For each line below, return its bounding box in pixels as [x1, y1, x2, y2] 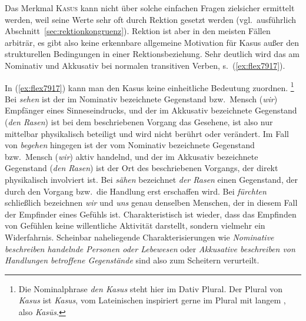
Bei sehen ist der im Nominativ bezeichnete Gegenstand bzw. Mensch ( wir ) [5, 92, 278, 105]
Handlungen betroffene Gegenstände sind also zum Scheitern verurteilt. [5, 254, 260, 266]
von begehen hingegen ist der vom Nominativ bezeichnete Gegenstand [5, 139, 255, 151]
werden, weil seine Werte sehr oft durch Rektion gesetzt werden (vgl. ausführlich [5, 13, 296, 25]
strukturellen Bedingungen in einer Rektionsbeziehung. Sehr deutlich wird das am [5, 48, 300, 60]
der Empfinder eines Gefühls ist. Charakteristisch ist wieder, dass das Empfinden [5, 208, 297, 220]
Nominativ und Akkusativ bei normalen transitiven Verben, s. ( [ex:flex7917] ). [5, 59, 285, 71]
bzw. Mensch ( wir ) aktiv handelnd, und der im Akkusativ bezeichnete [5, 150, 258, 162]
